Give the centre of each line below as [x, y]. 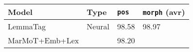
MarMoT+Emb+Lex [44, 40]
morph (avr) [164, 12]
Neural [98, 26]
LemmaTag [27, 26]
